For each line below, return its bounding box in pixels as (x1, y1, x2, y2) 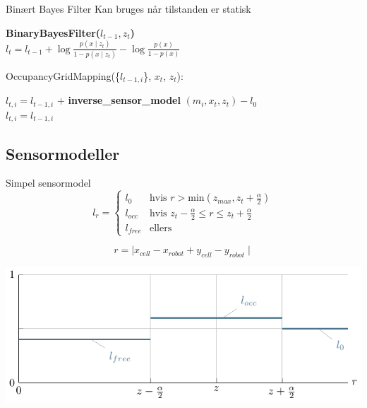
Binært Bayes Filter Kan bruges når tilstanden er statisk (6, 1, 251, 16)
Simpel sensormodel (6, 175, 91, 190)
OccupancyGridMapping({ (6, 68, 120, 83)
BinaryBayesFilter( (6, 25, 101, 40)
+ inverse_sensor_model (56, 93, 181, 107)
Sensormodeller (6, 142, 120, 164)
